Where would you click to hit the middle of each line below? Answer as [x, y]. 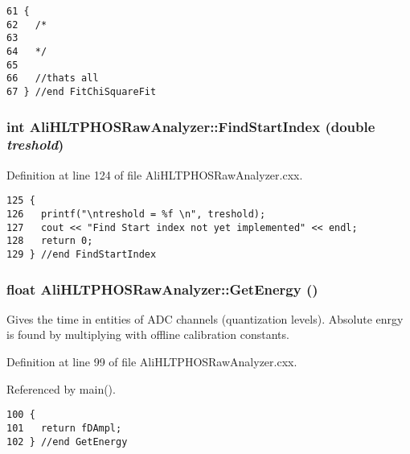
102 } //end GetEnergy [67, 442]
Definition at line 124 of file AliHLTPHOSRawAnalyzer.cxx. [155, 174]
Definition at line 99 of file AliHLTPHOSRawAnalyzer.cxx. [152, 362]
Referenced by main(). [61, 388]
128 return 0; [50, 241]
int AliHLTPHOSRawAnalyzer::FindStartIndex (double [191, 126]
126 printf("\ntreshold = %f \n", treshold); [136, 214]
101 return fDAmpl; [64, 428]
